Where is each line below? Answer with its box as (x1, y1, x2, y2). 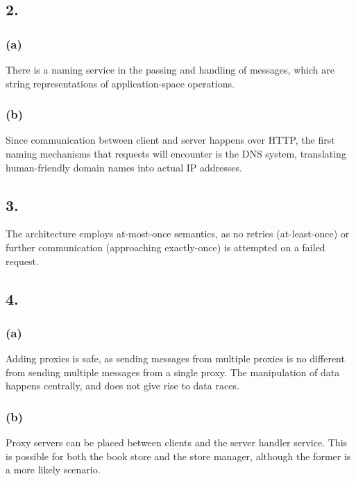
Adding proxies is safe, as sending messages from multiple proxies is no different (6, 351, 345, 366)
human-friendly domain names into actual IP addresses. (6, 160, 242, 174)
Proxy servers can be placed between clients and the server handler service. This (6, 435, 348, 450)
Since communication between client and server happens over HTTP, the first (6, 133, 335, 147)
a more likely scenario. (6, 462, 101, 477)
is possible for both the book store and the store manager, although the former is (6, 448, 351, 463)
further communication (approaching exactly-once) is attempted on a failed (6, 239, 325, 254)
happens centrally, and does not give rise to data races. (6, 378, 239, 393)
